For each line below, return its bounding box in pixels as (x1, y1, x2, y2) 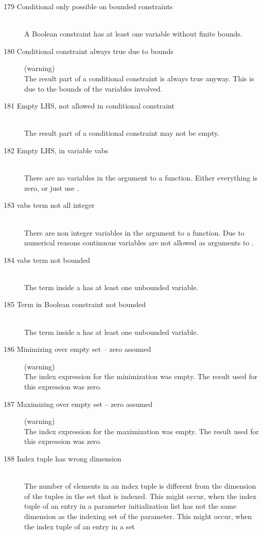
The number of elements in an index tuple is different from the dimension (24, 480, 256, 491)
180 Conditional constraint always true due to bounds (4, 45, 173, 56)
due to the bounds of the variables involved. (24, 83, 163, 94)
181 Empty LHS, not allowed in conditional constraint (4, 100, 174, 111)
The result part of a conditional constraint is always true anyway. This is (24, 73, 254, 83)
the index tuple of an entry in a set (24, 521, 135, 531)
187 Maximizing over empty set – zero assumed (4, 398, 153, 409)
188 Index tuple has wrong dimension (4, 453, 121, 463)
